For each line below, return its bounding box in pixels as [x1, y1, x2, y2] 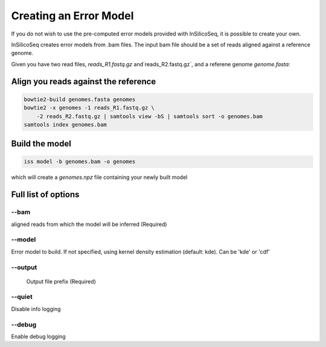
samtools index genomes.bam [24, 121, 107, 128]
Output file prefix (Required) [26, 278, 97, 285]
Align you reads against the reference [11, 76, 156, 87]
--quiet [11, 293, 33, 301]
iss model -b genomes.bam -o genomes [24, 158, 136, 165]
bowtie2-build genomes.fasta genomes [24, 96, 136, 102]
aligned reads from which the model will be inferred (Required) [11, 220, 167, 228]
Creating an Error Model [11, 9, 134, 22]
